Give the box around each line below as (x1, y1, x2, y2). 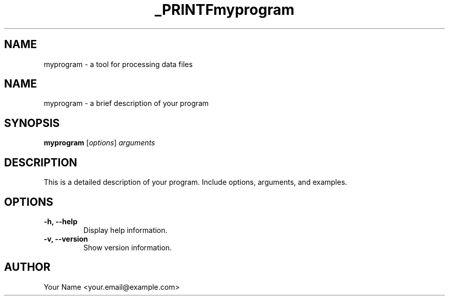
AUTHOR (4, 261, 51, 274)
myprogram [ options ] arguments (44, 138, 155, 147)
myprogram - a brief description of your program (44, 99, 209, 108)
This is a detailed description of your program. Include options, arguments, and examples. (44, 178, 348, 187)
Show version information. (83, 243, 172, 252)
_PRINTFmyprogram (154, 1, 295, 18)
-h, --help (44, 217, 77, 226)
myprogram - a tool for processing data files (44, 59, 193, 69)
